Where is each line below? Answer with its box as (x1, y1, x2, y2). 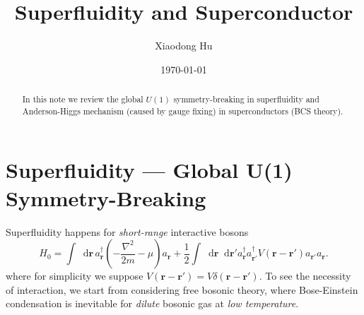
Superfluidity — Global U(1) (6, 155, 293, 184)
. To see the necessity (259, 268, 351, 283)
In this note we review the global (22, 93, 143, 105)
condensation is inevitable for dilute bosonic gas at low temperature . (6, 296, 299, 311)
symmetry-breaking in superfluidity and (173, 93, 319, 105)
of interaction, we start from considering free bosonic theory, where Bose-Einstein (6, 282, 358, 297)
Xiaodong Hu (155, 38, 213, 53)
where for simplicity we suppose (6, 268, 143, 283)
